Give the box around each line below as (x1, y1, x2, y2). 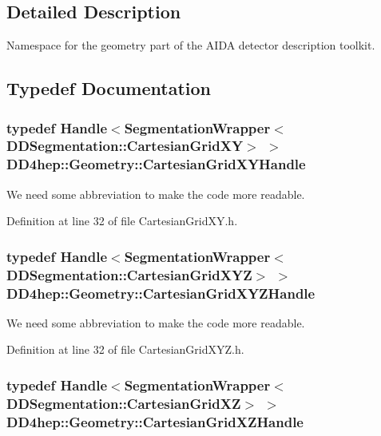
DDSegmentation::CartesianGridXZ (6, 393, 241, 413)
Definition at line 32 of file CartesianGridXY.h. (6, 212, 238, 229)
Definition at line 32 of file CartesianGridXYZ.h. (6, 341, 244, 358)
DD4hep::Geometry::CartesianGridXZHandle (6, 411, 304, 431)
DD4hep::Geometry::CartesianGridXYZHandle (6, 283, 316, 303)
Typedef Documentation (6, 76, 211, 101)
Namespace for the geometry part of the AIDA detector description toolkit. (6, 37, 375, 54)
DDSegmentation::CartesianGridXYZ (6, 264, 252, 284)
